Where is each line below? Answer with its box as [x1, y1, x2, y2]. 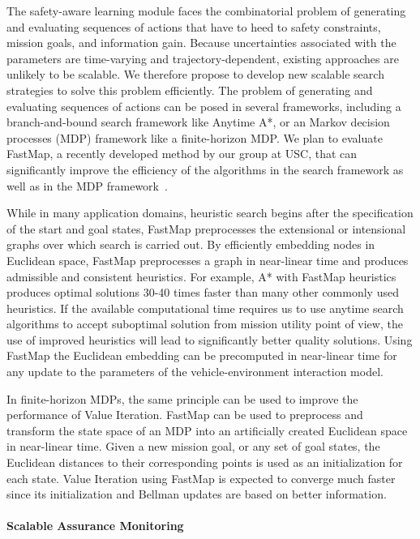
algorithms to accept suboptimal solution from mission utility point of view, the [6, 315, 403, 332]
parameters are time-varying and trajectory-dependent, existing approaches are [6, 49, 399, 66]
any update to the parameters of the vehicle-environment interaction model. [6, 363, 384, 380]
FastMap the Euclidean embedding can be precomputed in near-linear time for [6, 347, 397, 364]
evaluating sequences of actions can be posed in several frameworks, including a [6, 97, 401, 114]
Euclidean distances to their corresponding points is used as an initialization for [6, 454, 403, 471]
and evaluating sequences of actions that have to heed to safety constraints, [6, 18, 381, 35]
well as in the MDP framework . [6, 177, 168, 194]
